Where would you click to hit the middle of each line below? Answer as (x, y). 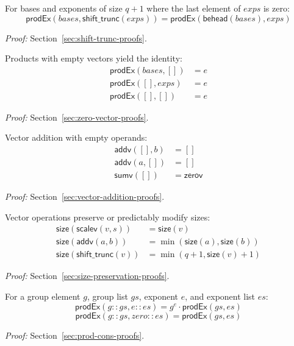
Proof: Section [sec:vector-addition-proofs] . (85, 196)
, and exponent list (220, 296)
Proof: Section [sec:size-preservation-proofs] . (87, 276)
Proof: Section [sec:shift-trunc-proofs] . (76, 37)
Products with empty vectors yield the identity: (94, 58)
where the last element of (194, 8)
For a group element (43, 296)
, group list (107, 296)
